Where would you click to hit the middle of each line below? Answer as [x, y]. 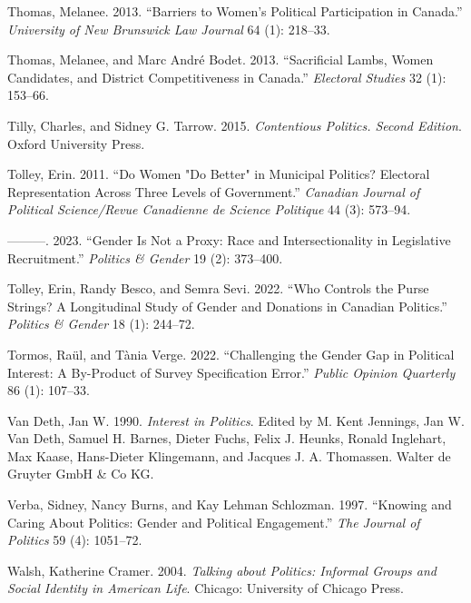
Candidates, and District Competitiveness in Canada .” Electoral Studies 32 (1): [227, 77]
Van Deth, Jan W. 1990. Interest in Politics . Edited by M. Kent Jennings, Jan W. [236, 420]
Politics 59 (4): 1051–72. [75, 540]
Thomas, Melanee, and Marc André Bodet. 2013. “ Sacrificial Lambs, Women [221, 59]
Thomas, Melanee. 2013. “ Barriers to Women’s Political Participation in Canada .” [235, 11]
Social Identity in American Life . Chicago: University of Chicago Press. [206, 588]
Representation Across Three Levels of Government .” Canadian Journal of [214, 191]
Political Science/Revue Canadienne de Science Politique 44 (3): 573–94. [209, 209]
